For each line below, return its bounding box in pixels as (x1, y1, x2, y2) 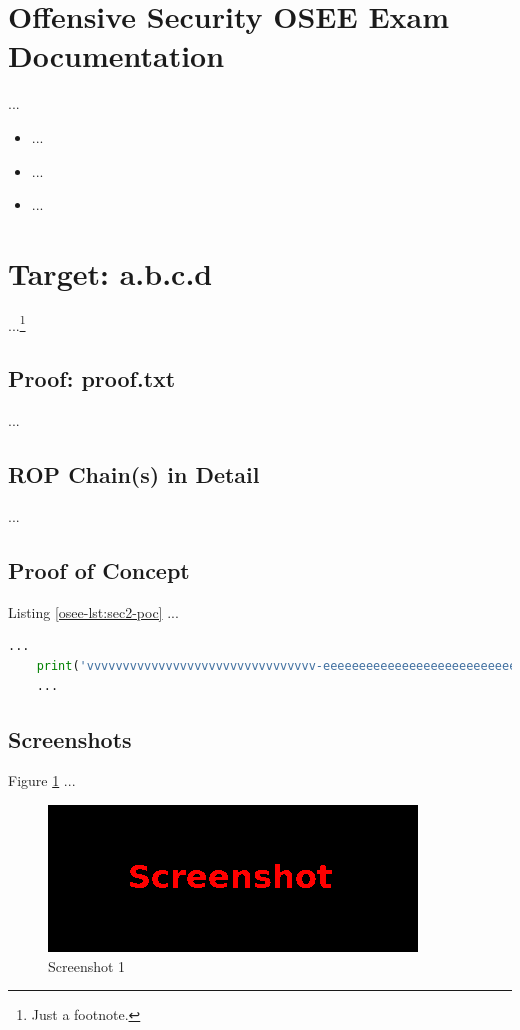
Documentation (8, 35, 225, 76)
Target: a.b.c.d (8, 252, 213, 293)
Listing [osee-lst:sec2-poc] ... (8, 601, 179, 622)
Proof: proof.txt (8, 363, 176, 394)
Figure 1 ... (8, 770, 76, 791)
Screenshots (8, 723, 132, 754)
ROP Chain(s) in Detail (8, 459, 260, 490)
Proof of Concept (8, 555, 190, 586)
